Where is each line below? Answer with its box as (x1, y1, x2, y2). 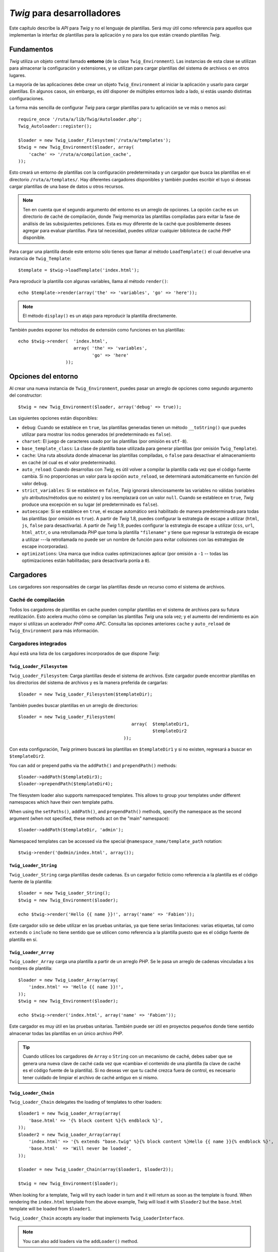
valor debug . (21, 480, 48, 486)
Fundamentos (9, 45, 53, 54)
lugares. (9, 72, 26, 78)
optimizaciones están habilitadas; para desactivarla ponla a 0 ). (21, 557, 151, 563)
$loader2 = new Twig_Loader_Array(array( (18, 1132, 121, 1137)
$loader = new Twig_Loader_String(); (18, 890, 111, 896)
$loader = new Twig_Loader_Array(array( (18, 977, 118, 983)
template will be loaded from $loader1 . (9, 1206, 92, 1212)
